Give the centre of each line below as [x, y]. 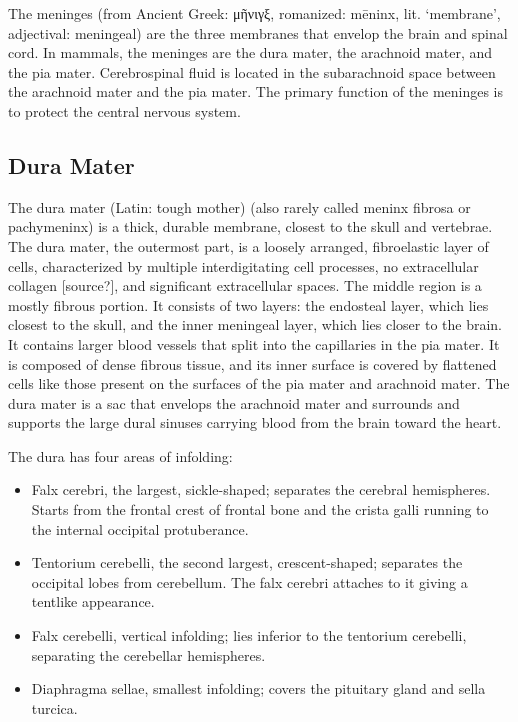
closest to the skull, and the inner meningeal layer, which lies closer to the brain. [255, 324]
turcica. [54, 707]
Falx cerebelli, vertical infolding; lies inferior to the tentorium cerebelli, [249, 635]
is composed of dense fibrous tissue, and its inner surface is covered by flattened [252, 363]
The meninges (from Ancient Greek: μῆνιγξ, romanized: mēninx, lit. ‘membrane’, [254, 13]
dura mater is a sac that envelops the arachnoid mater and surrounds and [234, 402]
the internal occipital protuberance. [140, 528]
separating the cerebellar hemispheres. [148, 654]
